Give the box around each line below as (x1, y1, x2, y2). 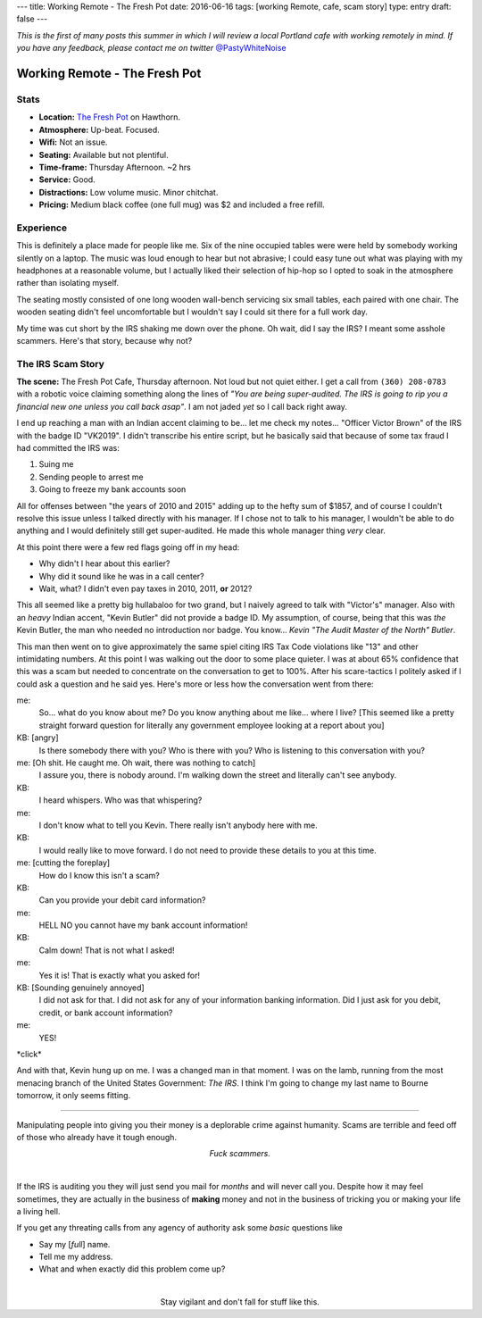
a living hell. (16, 1205, 61, 1216)
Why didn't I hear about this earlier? (38, 558, 170, 569)
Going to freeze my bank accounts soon (38, 484, 187, 495)
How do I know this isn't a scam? (38, 870, 160, 880)
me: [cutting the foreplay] (16, 857, 111, 868)
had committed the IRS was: (16, 443, 120, 454)
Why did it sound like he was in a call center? (38, 571, 204, 581)
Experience (16, 221, 67, 234)
